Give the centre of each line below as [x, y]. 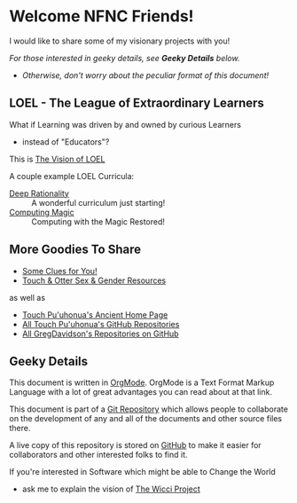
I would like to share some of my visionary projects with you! [120, 41]
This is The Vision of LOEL [57, 159]
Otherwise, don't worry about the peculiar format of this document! [145, 75]
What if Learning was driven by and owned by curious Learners [125, 124]
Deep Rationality [39, 193]
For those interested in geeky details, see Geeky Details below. [125, 58]
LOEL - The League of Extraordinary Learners [137, 103]
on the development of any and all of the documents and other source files [145, 419]
